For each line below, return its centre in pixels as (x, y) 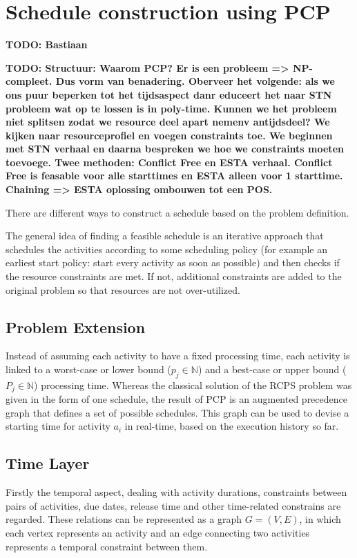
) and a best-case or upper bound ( (272, 369)
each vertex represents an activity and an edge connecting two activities (158, 533)
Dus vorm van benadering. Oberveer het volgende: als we (195, 81)
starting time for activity (58, 426)
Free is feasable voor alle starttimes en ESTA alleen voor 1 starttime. (174, 176)
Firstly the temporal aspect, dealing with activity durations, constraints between (176, 492)
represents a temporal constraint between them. (107, 546)
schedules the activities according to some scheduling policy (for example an (166, 249)
